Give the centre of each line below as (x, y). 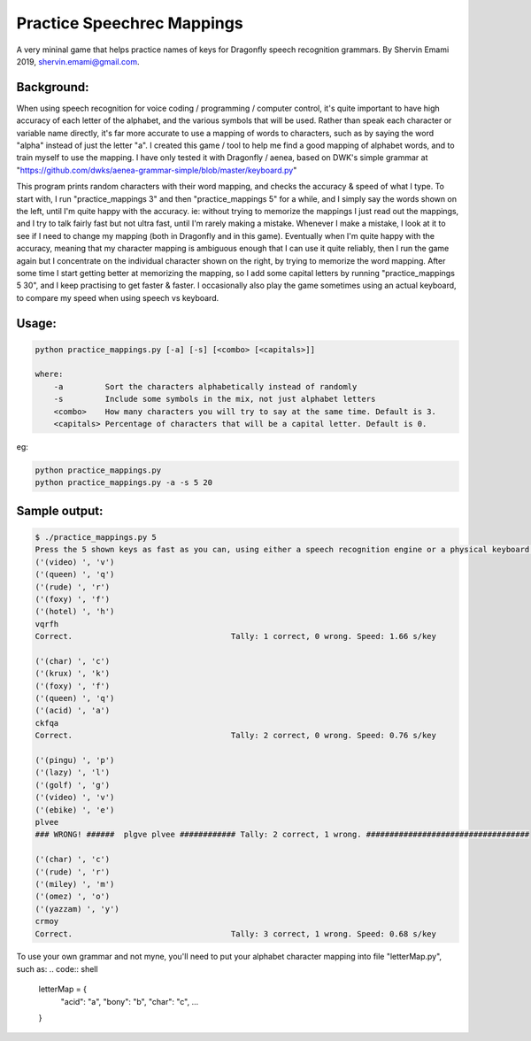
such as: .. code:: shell (57, 968)
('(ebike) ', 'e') (75, 810)
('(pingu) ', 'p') (75, 760)
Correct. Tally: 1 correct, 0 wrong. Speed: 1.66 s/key (236, 636)
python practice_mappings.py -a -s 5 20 (123, 483)
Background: (53, 87)
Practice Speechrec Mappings (130, 23)
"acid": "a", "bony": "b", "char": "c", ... (130, 1001)
